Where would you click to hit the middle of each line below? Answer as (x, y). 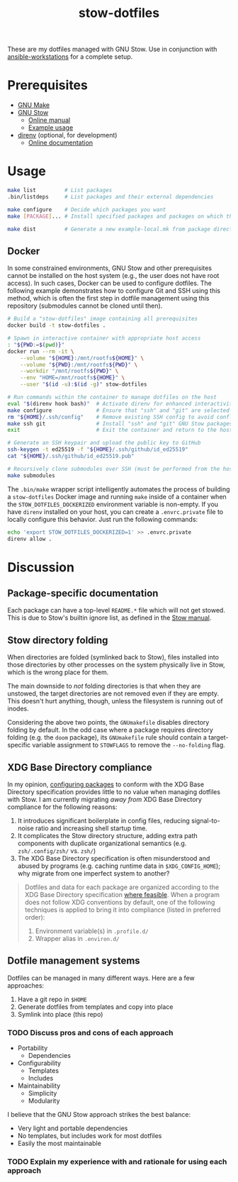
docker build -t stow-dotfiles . (57, 325)
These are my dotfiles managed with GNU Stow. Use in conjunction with (112, 49)
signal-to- (206, 821)
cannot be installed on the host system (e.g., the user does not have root (113, 276)
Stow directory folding (58, 640)
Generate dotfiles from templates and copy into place (95, 1007)
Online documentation (61, 143)
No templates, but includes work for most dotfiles (90, 1136)
